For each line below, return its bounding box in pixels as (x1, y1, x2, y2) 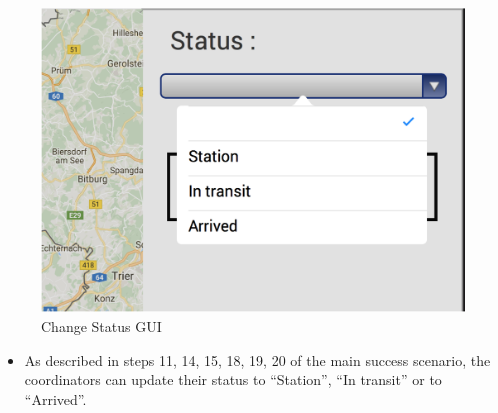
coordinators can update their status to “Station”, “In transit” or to (24, 369, 442, 390)
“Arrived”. (24, 388, 87, 409)
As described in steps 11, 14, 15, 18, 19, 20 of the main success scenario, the (24, 349, 491, 370)
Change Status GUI (41, 315, 162, 336)
